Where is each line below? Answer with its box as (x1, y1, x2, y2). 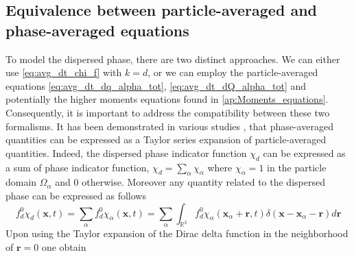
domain (5, 175, 37, 189)
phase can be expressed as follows (5, 188, 146, 202)
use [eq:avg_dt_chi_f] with (5, 65, 122, 79)
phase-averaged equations (5, 19, 189, 40)
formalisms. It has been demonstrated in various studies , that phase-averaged (5, 119, 333, 133)
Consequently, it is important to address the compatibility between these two (5, 105, 330, 119)
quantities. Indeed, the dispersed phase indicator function (5, 145, 247, 160)
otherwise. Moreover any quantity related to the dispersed (82, 175, 325, 189)
